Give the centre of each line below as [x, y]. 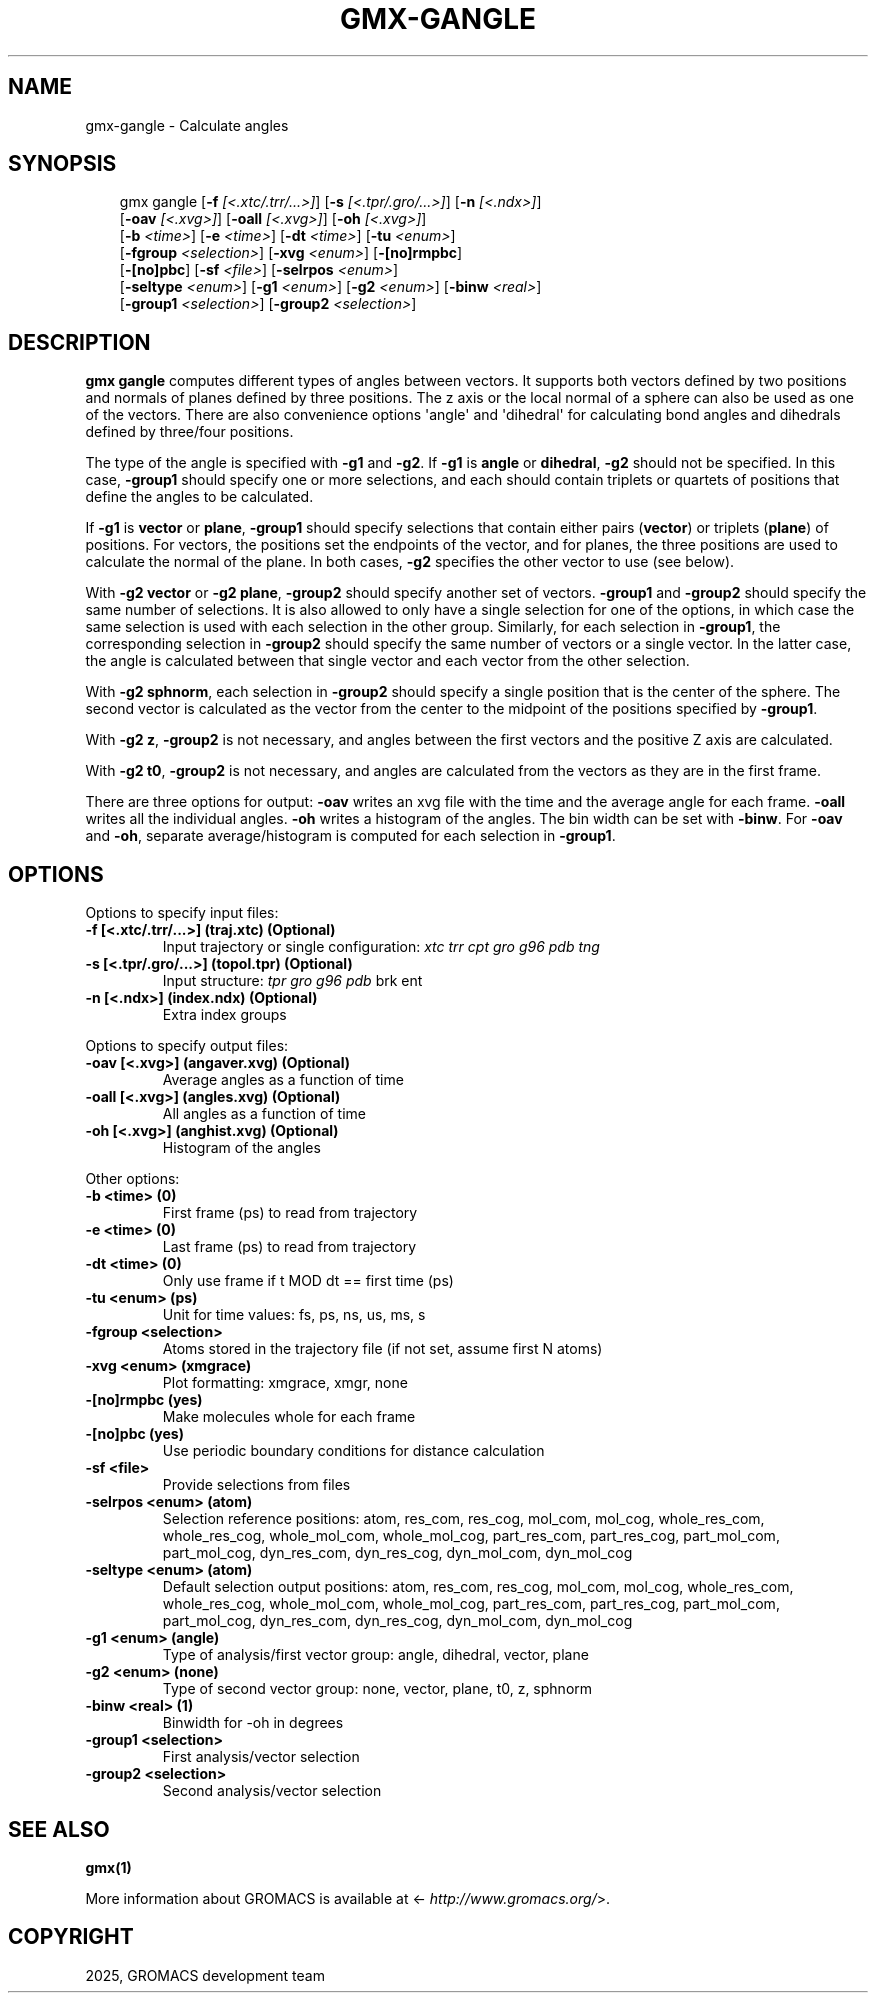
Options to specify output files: [187, 1046]
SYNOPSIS [62, 164]
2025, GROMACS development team [205, 1975]
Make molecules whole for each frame [289, 1417]
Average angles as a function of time [283, 1080]
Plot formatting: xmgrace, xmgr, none [285, 1383]
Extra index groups [224, 1015]
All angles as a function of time [264, 1114]
